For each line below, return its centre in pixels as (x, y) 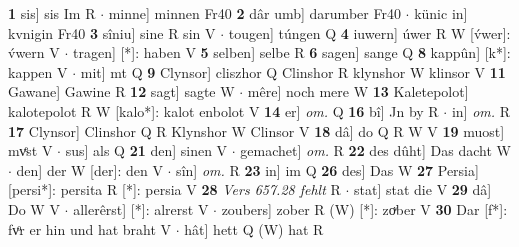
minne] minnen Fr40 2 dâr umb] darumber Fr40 (254, 13)
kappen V (38, 71)
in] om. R (481, 110)
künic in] (441, 13)
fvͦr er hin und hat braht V (90, 228)
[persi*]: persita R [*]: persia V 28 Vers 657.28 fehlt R (174, 189)
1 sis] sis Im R (52, 13)
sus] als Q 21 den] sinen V (146, 150)
